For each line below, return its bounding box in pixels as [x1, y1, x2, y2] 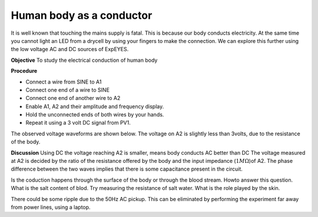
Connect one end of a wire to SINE [25, 86, 110, 94]
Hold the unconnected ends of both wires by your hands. [25, 111, 164, 118]
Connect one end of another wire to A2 [25, 95, 121, 102]
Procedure [11, 68, 38, 75]
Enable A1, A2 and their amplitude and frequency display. [25, 103, 164, 110]
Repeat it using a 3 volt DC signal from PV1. [25, 119, 131, 126]
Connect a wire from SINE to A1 [25, 78, 102, 85]
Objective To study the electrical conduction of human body [11, 56, 158, 64]
